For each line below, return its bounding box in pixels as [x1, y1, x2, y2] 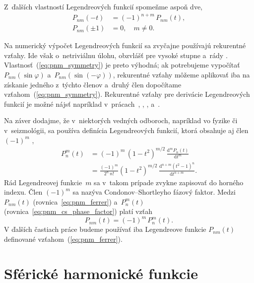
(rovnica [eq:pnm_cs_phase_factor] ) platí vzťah [4, 206, 152, 216]
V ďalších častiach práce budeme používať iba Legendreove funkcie [4, 224, 206, 234]
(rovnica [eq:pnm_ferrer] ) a [33, 196, 118, 207]
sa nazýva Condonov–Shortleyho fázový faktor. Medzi [72, 187, 236, 197]
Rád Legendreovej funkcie [4, 177, 82, 187]
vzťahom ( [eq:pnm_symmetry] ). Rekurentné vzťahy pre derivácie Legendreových [4, 89, 250, 99]
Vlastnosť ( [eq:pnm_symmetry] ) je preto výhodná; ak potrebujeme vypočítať [4, 60, 240, 70]
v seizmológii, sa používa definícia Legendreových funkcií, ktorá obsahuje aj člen [4, 125, 249, 135]
